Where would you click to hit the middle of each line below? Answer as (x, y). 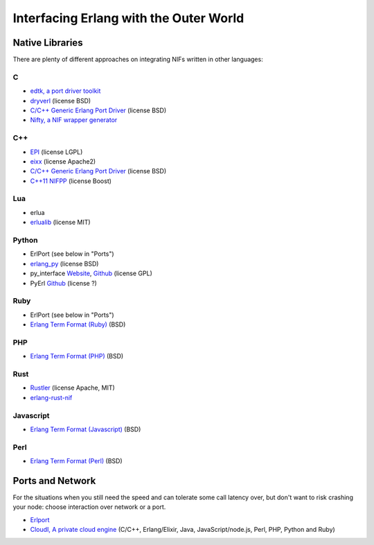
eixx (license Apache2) (63, 161)
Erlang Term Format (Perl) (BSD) (76, 461)
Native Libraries (48, 43)
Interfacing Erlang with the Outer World (128, 18)
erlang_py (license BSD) (64, 263)
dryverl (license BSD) (61, 101)
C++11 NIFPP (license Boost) (71, 181)
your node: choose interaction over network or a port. (89, 507)
